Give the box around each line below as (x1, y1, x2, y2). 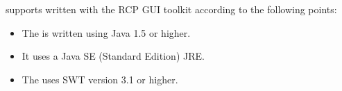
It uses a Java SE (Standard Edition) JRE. (22, 49, 205, 63)
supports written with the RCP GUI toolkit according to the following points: (6, 2, 337, 16)
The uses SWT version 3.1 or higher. (22, 72, 178, 86)
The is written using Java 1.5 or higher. (22, 25, 191, 40)
